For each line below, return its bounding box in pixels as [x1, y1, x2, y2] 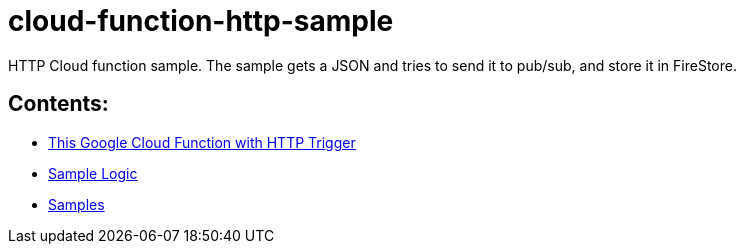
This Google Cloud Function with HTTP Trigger [48, 133, 356, 151]
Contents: [8, 91, 109, 117]
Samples [48, 195, 105, 213]
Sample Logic [48, 164, 138, 182]
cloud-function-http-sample [8, 4, 394, 38]
